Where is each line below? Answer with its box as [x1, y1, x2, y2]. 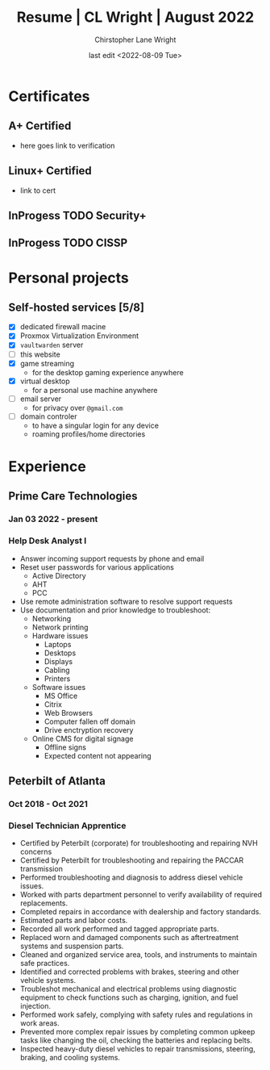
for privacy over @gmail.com [31, 403, 123, 412]
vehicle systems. [19, 976, 77, 985]
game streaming [19, 358, 75, 368]
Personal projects [8, 269, 129, 286]
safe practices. [19, 959, 70, 968]
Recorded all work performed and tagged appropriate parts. [19, 924, 219, 934]
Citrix [44, 699, 63, 709]
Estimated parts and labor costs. [19, 916, 128, 926]
